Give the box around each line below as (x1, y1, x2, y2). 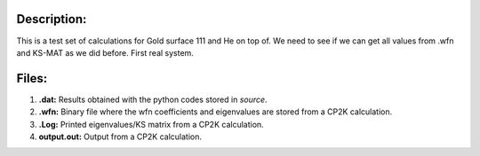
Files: (16, 71, 48, 86)
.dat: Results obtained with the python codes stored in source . (38, 94, 268, 105)
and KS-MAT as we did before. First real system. (16, 47, 195, 58)
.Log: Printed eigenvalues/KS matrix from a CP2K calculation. (38, 119, 264, 129)
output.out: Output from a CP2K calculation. (38, 131, 203, 142)
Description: (16, 12, 87, 27)
